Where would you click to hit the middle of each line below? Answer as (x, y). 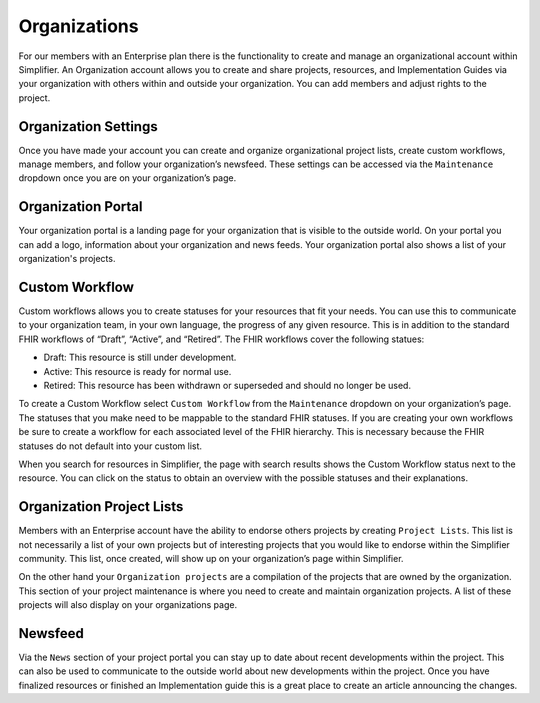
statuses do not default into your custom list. (110, 446)
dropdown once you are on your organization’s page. (127, 178)
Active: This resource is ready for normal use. (137, 371)
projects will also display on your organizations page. (128, 605)
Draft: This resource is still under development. (140, 357)
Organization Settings (88, 126)
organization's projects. (67, 259)
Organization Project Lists (101, 506)
